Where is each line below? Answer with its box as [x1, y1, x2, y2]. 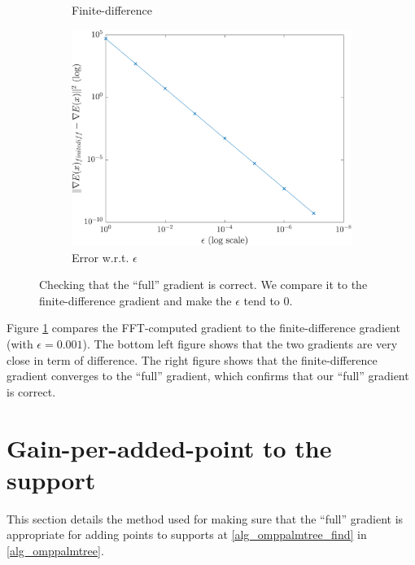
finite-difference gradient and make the [39, 291, 232, 309]
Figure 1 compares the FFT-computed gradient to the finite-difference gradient [7, 319, 400, 336]
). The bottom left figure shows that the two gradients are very [82, 335, 398, 352]
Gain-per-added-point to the [7, 431, 332, 464]
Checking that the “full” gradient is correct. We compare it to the [39, 276, 368, 293]
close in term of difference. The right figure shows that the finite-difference [7, 351, 378, 368]
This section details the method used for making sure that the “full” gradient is [7, 510, 404, 527]
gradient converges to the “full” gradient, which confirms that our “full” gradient [7, 367, 409, 384]
